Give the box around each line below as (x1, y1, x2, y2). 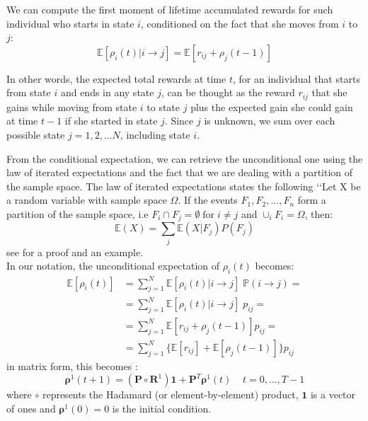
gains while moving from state (6, 99, 137, 114)
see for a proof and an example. (6, 244, 144, 259)
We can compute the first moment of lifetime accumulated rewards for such (6, 2, 333, 16)
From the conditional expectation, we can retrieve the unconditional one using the (6, 151, 363, 166)
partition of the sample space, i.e (6, 206, 149, 221)
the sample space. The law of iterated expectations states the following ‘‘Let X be (6, 178, 361, 193)
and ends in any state (60, 85, 154, 100)
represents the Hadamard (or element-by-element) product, (42, 387, 299, 402)
